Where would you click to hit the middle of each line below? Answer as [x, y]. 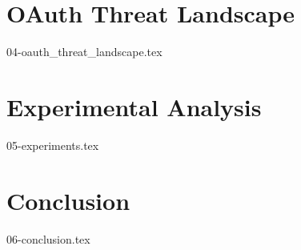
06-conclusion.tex [48, 238]
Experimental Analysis [134, 106]
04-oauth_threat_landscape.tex [84, 52]
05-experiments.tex [53, 145]
